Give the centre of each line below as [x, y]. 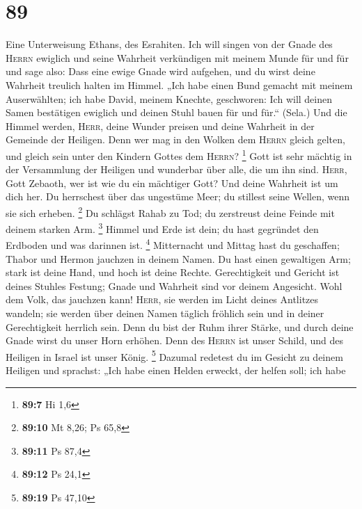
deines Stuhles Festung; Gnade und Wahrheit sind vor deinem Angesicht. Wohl [174, 285]
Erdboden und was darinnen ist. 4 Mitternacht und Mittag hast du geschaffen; [173, 244]
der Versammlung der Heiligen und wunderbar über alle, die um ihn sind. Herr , [176, 169]
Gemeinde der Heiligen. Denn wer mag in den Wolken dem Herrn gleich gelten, [175, 139]
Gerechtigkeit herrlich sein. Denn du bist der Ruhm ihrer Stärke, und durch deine [180, 326]
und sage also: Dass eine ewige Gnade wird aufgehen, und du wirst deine [160, 71]
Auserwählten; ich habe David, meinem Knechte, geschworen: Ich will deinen [169, 98]
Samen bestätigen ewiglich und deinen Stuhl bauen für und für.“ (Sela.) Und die [176, 112]
